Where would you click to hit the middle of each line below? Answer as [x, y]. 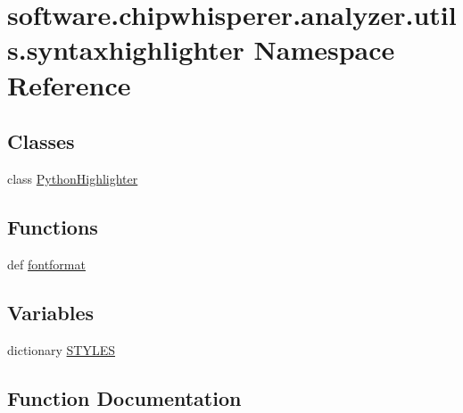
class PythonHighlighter [73, 178]
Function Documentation [124, 397]
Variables [51, 312]
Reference [69, 84]
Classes [41, 141]
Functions [53, 226]
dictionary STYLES [62, 349]
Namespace [324, 50]
